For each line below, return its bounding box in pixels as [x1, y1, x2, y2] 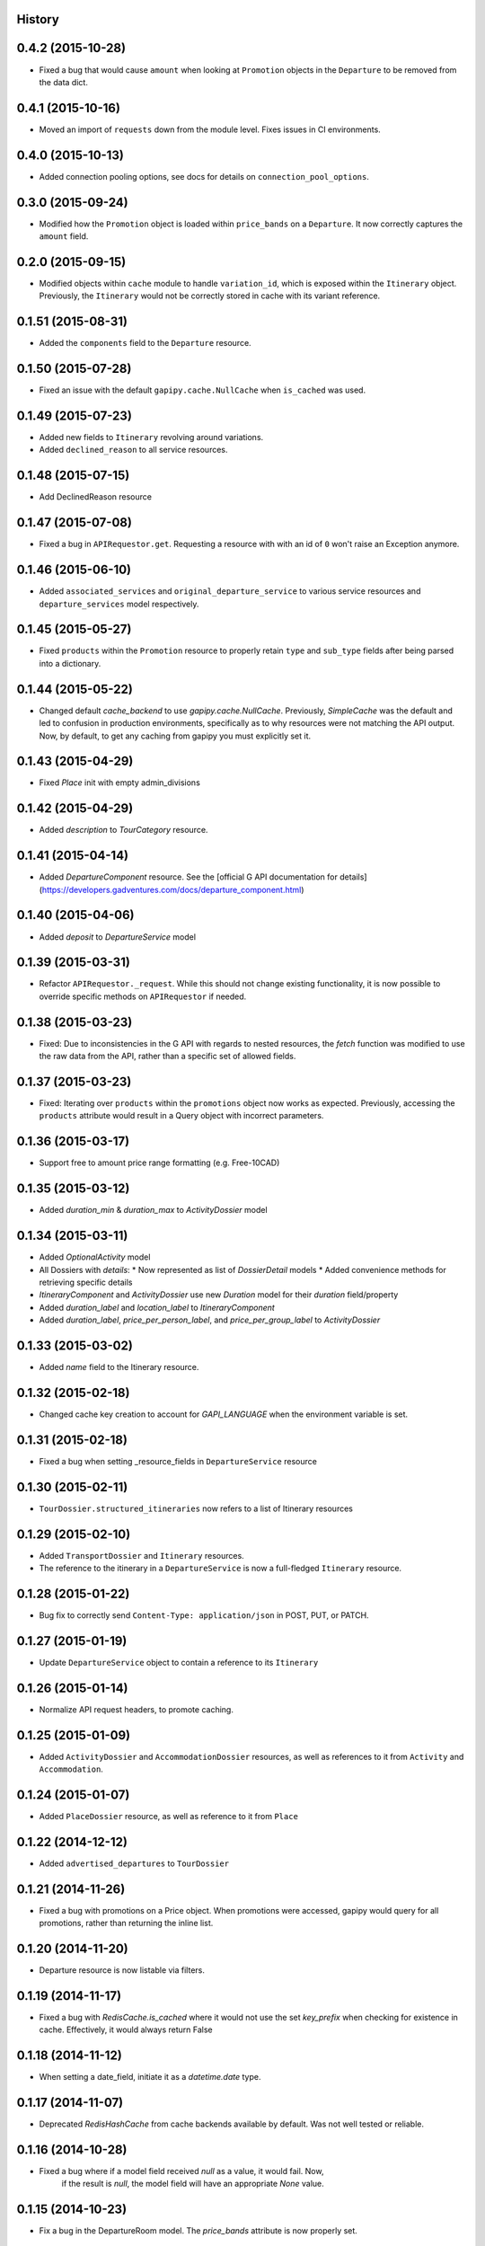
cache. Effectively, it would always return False [39, 2024, 213, 2035]
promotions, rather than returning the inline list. [39, 1918, 214, 1929]
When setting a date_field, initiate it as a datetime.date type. [39, 2072, 261, 2082]
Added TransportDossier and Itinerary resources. [39, 1550, 244, 1561]
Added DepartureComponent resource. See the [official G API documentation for [39, 871, 339, 882]
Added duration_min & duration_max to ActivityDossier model [39, 1205, 269, 1216]
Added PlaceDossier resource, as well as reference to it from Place [39, 1810, 298, 1821]
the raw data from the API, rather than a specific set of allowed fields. [39, 1051, 296, 1062]
